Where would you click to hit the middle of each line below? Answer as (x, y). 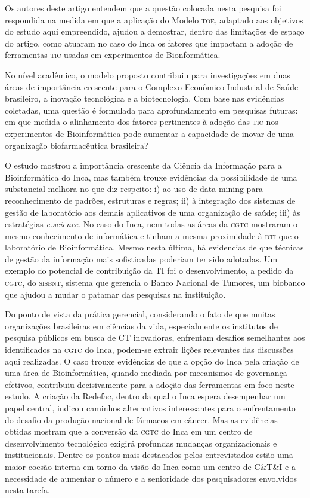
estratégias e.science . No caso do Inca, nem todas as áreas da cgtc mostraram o (151, 224)
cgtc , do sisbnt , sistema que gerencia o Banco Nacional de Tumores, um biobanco (155, 282)
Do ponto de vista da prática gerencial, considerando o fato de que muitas (140, 314)
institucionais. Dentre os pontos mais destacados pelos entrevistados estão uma (149, 455)
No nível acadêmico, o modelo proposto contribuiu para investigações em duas (148, 74)
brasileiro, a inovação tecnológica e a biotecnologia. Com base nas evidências (145, 98)
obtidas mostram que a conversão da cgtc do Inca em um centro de (129, 431)
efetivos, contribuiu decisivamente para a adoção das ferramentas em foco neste (150, 384)
